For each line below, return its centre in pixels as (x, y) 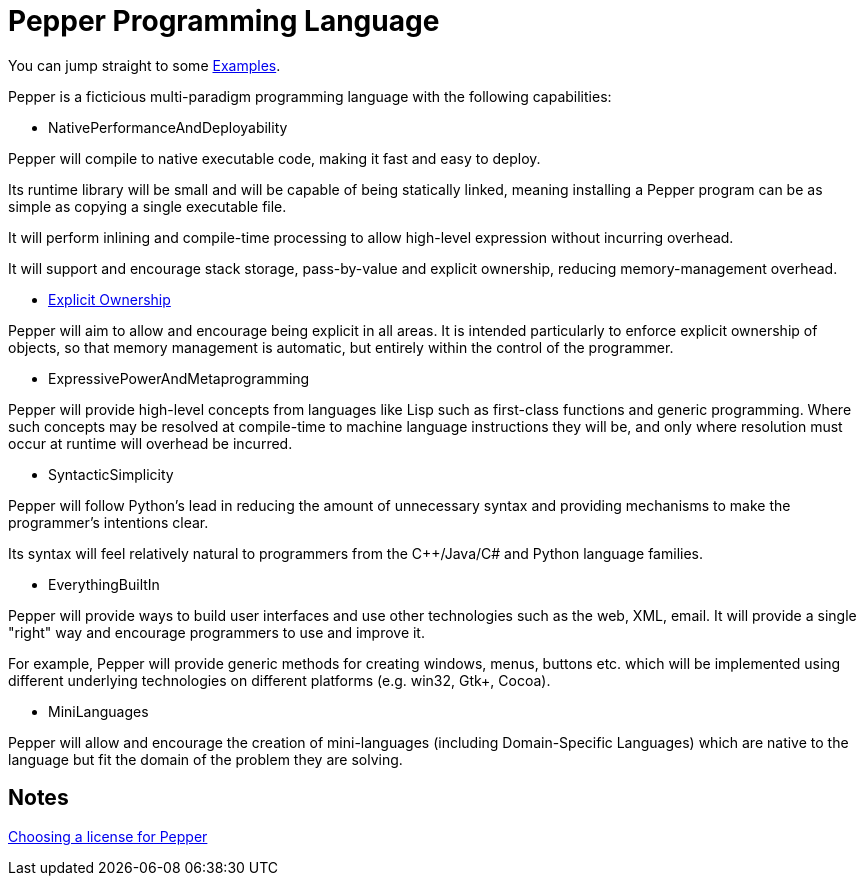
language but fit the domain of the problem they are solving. (205, 759)
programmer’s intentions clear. (108, 522)
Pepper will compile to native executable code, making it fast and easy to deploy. (274, 158)
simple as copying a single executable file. (147, 206)
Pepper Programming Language (224, 21)
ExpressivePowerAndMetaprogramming (179, 378)
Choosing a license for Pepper (108, 836)
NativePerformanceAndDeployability (168, 127)
